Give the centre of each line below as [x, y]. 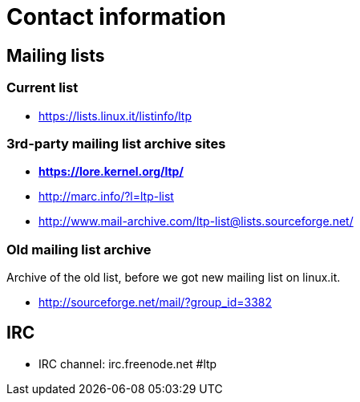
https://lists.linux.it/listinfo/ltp [115, 116]
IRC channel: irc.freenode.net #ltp [128, 363]
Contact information [116, 17]
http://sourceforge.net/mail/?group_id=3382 [155, 303]
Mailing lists [56, 55]
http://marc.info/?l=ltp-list [106, 197]
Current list [42, 88]
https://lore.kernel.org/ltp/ [111, 172]
